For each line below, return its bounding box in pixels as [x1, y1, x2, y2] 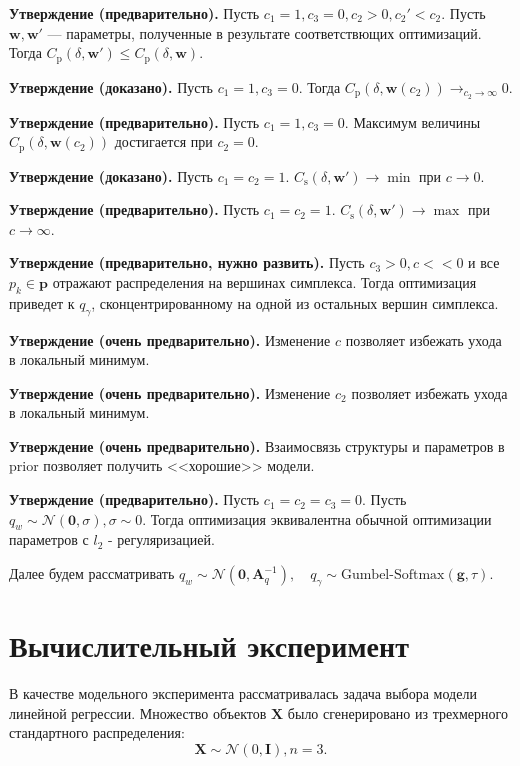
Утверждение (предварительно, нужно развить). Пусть [9, 252, 365, 273]
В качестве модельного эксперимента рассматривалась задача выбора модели [9, 682, 477, 703]
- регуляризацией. [107, 529, 215, 550]
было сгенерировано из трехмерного [287, 702, 508, 723]
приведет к [9, 292, 75, 313]
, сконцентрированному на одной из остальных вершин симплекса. [91, 292, 499, 313]
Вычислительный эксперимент [9, 625, 409, 666]
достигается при [114, 131, 213, 152]
